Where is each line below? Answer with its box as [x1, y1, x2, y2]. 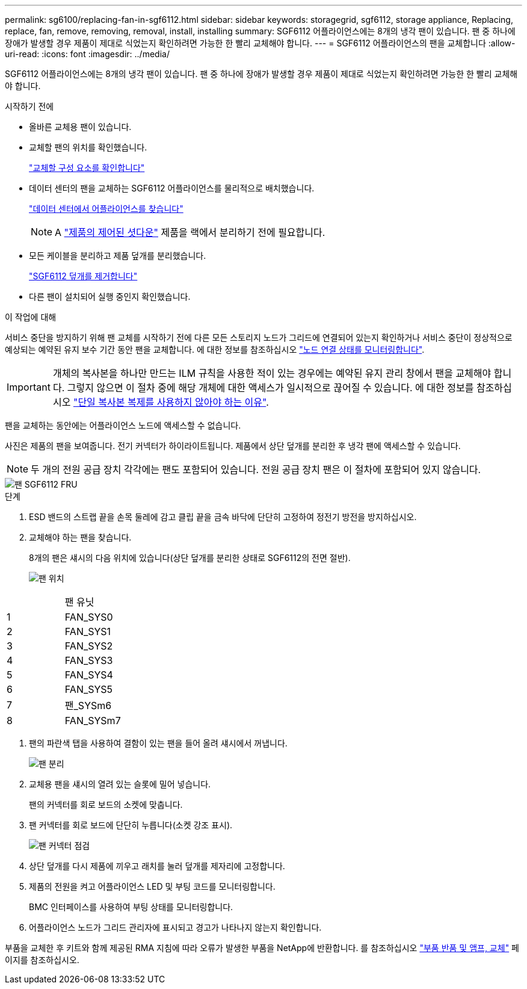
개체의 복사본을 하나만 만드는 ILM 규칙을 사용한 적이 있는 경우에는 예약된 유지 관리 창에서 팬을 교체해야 [52, 367, 492, 379]
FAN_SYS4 [64, 669, 113, 681]
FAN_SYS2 [64, 640, 113, 652]
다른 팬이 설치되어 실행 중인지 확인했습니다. [29, 291, 191, 302]
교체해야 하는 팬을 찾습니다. [29, 532, 132, 542]
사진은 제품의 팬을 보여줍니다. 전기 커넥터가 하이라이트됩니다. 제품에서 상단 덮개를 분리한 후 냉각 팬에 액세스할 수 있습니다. [5, 441, 461, 451]
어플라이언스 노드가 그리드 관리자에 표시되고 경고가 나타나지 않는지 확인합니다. [29, 922, 322, 932]
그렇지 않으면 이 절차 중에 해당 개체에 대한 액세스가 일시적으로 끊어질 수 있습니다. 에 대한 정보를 [67, 382, 474, 394]
